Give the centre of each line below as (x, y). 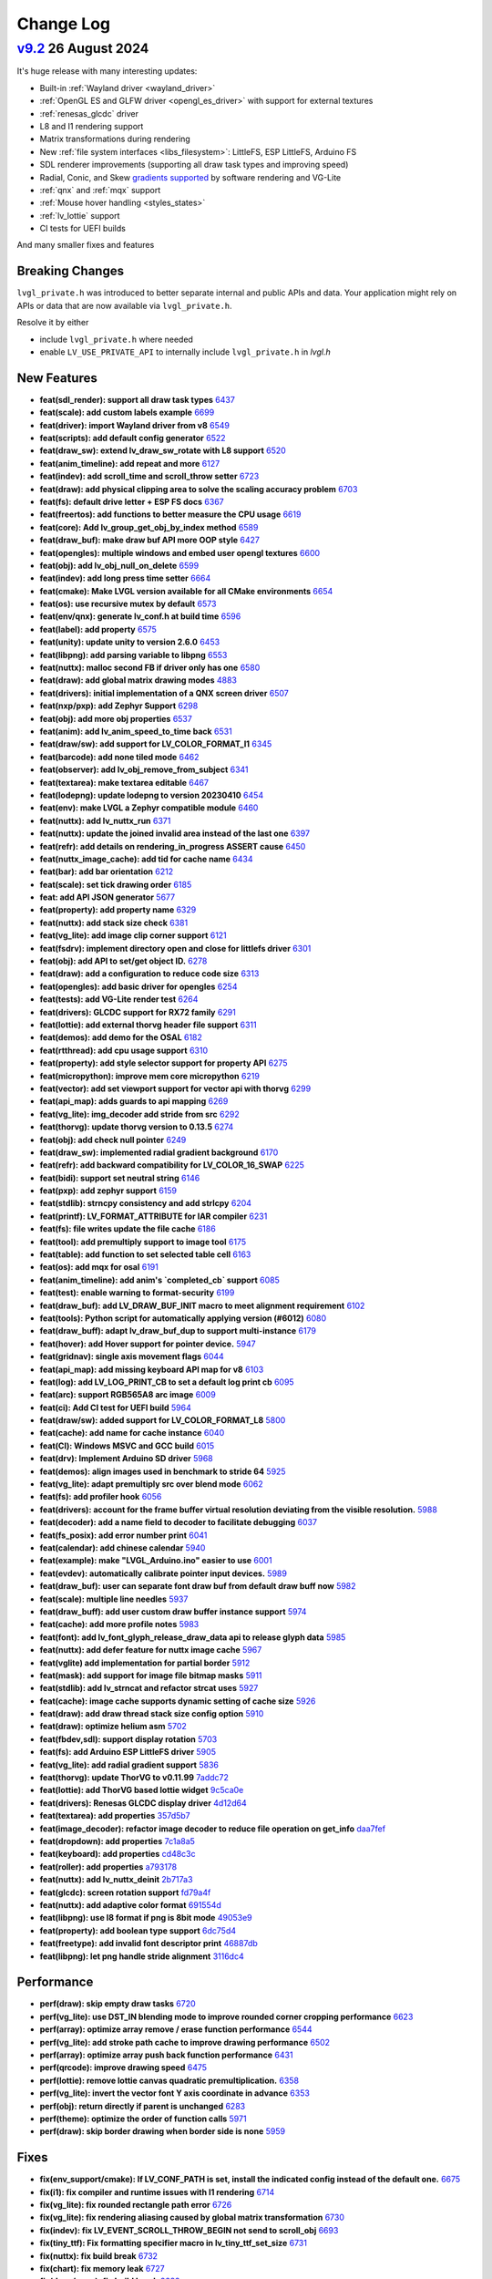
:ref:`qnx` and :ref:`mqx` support (100, 190)
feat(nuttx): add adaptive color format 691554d (131, 1904)
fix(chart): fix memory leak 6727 (102, 2268)
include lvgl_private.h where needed (116, 339)
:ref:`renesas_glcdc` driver (89, 113)
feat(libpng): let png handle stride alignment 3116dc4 (142, 1956)
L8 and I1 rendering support (92, 126)
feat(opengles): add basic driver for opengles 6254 (138, 986)
